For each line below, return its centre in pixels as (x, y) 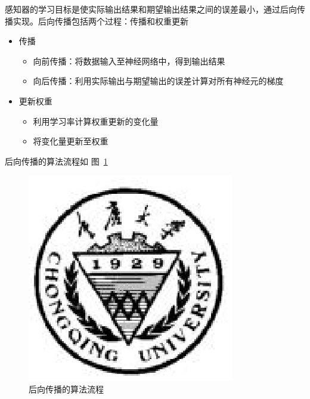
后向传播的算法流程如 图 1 (56, 161)
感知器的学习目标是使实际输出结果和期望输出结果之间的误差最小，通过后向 (151, 9)
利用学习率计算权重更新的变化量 (96, 121)
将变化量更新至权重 (71, 141)
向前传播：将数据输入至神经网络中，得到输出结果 (129, 61)
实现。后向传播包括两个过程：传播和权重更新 (100, 21)
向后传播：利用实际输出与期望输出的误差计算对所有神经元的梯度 (158, 81)
